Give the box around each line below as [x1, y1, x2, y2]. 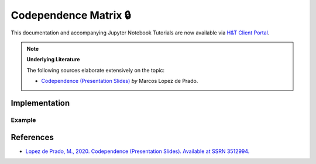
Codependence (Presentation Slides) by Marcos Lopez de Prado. [41, 78, 198, 85]
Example [11, 116, 36, 124]
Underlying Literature [26, 56, 80, 63]
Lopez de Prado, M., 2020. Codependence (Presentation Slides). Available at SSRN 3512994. [25, 148, 250, 155]
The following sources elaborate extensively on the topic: [26, 67, 165, 74]
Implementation [11, 98, 70, 108]
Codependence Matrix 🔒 [11, 9, 131, 22]
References [11, 132, 54, 142]
